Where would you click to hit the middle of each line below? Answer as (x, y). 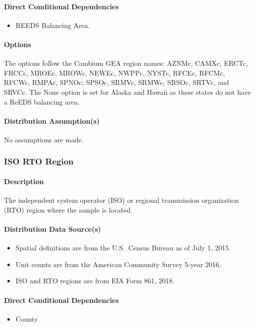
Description (24, 181)
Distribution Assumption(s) (52, 121)
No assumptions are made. (44, 139)
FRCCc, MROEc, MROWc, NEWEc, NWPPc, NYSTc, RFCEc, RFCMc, (114, 72)
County (27, 318)
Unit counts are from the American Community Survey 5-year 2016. (118, 264)
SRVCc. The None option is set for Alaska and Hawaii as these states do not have (127, 92)
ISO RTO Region (39, 161)
